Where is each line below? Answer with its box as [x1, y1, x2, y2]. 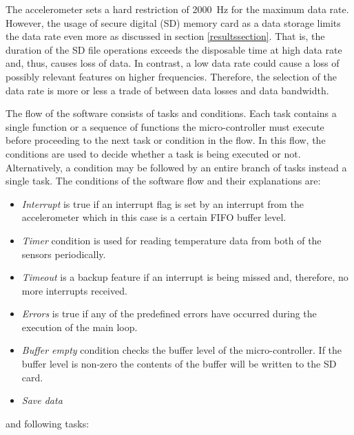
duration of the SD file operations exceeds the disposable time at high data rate [6, 42, 342, 56]
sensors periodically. [21, 246, 106, 261]
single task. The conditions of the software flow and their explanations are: [6, 173, 321, 188]
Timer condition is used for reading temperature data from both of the [21, 233, 322, 247]
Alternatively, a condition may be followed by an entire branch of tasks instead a [6, 160, 347, 174]
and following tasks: [6, 416, 90, 430]
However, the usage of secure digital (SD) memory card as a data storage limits [6, 15, 341, 30]
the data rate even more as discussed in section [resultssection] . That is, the [6, 29, 325, 43]
